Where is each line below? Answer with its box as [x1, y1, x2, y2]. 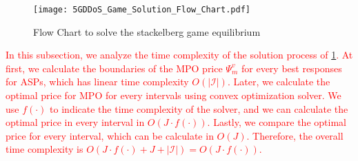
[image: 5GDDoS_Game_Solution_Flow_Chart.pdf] [33, 5, 250, 14]
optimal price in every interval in [6, 115, 145, 129]
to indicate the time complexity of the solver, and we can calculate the [50, 101, 348, 116]
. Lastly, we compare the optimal [207, 115, 346, 129]
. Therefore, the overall [246, 128, 344, 142]
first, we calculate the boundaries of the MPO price [6, 61, 223, 75]
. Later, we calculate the [227, 74, 330, 89]
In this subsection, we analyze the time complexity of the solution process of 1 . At [6, 47, 353, 62]
